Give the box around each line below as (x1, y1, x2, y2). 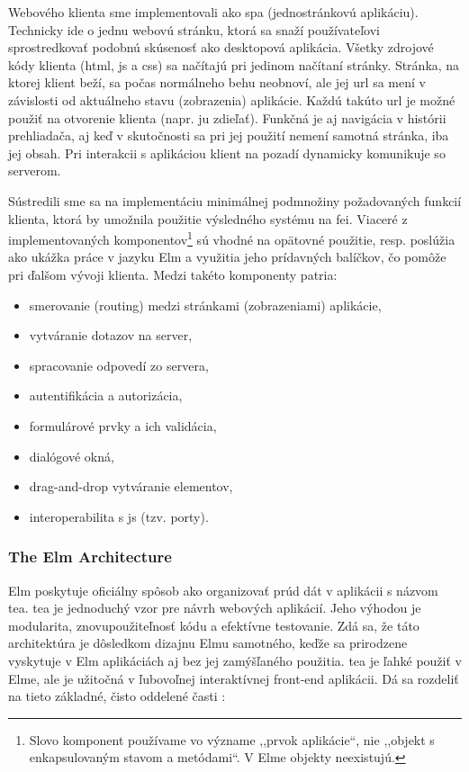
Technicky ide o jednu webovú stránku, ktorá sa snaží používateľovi (8, 20, 380, 39)
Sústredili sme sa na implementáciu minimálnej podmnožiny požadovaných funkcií (8, 191, 462, 210)
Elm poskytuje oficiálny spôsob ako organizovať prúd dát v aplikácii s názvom (8, 580, 438, 599)
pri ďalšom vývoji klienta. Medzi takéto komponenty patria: (8, 265, 338, 283)
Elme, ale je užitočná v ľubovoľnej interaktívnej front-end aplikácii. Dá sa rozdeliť (8, 669, 459, 687)
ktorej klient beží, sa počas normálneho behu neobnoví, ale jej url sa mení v (8, 73, 426, 92)
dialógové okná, (29, 446, 114, 465)
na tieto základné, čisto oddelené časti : (8, 687, 226, 705)
